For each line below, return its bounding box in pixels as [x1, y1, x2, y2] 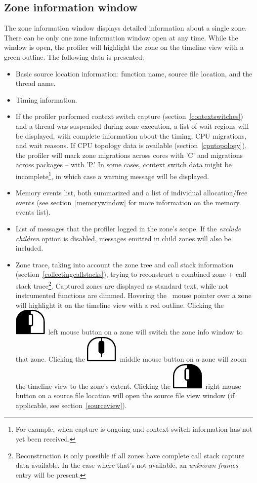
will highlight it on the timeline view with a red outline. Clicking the [15, 299, 224, 310]
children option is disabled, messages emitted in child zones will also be [15, 233, 231, 243]
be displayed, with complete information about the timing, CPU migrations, [15, 130, 247, 141]
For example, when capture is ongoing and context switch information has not [15, 424, 253, 434]
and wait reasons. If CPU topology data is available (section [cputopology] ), [15, 140, 247, 150]
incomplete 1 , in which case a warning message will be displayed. [15, 169, 209, 181]
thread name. [15, 78, 56, 88]
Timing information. [15, 94, 77, 105]
